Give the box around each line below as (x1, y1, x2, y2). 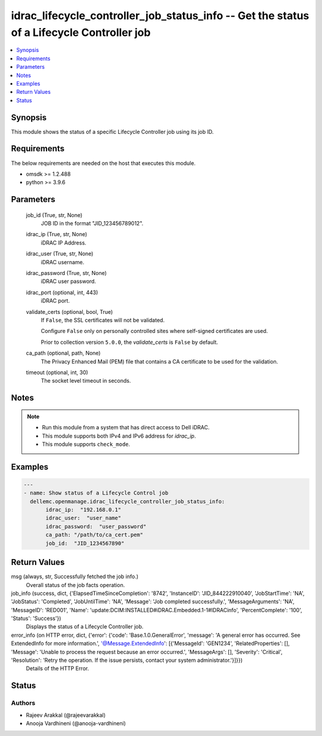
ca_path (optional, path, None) (26, 350, 101, 357)
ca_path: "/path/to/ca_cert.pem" (45, 532, 143, 538)
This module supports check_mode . (42, 440, 131, 448)
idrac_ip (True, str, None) (26, 231, 88, 238)
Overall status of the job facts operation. (26, 581, 125, 588)
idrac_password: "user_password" (45, 523, 147, 530)
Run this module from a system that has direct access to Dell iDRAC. (42, 424, 210, 431)
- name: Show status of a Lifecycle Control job (23, 490, 169, 496)
